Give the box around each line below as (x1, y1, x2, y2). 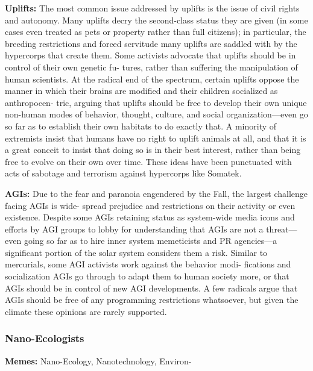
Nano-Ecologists (5, 331, 84, 346)
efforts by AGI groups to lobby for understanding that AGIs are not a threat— (5, 222, 297, 235)
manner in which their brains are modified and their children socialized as (5, 84, 278, 97)
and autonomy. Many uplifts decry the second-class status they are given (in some (5, 13, 308, 26)
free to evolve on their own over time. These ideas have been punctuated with (5, 155, 292, 167)
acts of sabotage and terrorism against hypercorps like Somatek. (5, 167, 242, 179)
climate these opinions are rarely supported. (5, 305, 167, 317)
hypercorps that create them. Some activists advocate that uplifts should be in (5, 49, 296, 61)
